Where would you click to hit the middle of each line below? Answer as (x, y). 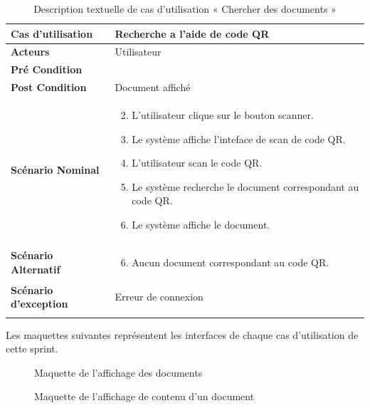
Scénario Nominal (55, 169)
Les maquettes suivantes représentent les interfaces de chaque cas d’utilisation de (182, 334)
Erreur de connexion (159, 297)
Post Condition (49, 87)
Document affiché (153, 87)
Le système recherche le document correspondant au (245, 186)
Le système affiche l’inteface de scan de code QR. (239, 138)
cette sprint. (32, 349)
